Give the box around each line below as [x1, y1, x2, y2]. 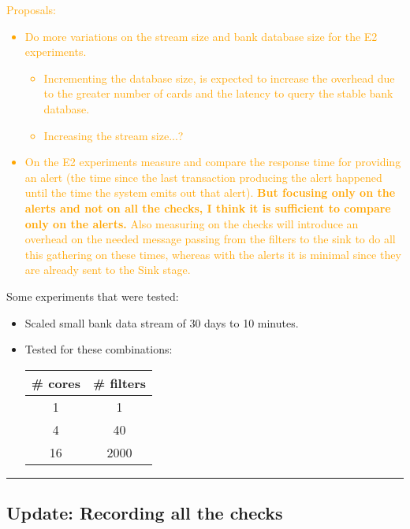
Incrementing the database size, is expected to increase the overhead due [43, 69, 395, 86]
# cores [31, 373, 80, 392]
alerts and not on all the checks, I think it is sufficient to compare [24, 199, 391, 216]
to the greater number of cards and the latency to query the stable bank [43, 85, 393, 102]
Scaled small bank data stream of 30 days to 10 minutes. [24, 314, 299, 331]
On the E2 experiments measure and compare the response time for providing [24, 154, 401, 170]
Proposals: [6, 2, 57, 17]
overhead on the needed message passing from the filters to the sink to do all [24, 231, 396, 247]
